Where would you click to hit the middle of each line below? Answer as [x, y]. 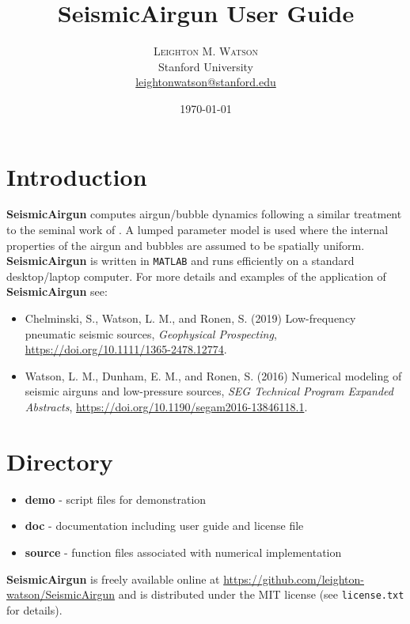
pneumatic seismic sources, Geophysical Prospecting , [151, 333]
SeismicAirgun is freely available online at [113, 579]
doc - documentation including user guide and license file [164, 526]
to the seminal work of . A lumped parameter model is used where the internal [197, 230]
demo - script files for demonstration [116, 499]
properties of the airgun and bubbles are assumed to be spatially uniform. [186, 245]
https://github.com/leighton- [294, 579]
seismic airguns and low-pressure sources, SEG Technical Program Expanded [209, 391]
